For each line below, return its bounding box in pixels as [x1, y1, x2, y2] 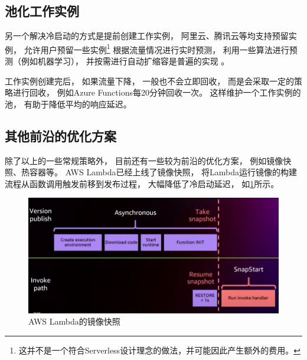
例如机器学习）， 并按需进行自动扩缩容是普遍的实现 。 [21, 55, 230, 67]
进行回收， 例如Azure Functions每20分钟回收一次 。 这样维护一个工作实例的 [12, 86, 301, 99]
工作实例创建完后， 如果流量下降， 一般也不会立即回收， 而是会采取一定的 [5, 74, 294, 87]
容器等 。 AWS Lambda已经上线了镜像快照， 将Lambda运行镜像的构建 [29, 166, 298, 178]
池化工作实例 [5, 2, 79, 20]
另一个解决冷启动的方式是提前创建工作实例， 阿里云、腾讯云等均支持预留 [5, 30, 289, 42]
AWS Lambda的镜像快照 [28, 315, 120, 328]
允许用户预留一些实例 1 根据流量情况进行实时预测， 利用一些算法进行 [24, 41, 289, 55]
